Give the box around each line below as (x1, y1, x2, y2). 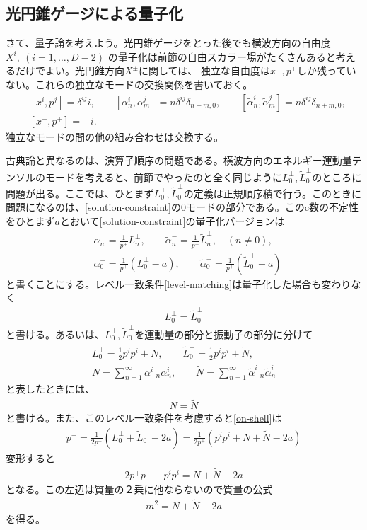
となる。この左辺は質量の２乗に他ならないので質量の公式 (6, 481, 273, 496)
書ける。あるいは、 (15, 326, 105, 341)
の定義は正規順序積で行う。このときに (183, 185, 361, 200)
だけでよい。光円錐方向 (15, 63, 124, 78)
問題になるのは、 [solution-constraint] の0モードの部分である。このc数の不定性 (6, 200, 359, 214)
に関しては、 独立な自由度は (139, 63, 270, 78)
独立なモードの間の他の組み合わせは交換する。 (6, 129, 223, 144)
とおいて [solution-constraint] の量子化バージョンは (60, 214, 285, 229)
